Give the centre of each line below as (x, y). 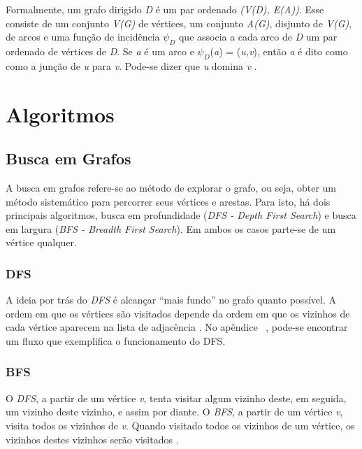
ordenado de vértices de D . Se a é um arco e (100, 51)
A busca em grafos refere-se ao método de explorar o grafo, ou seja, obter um (171, 187)
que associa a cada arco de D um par (258, 37)
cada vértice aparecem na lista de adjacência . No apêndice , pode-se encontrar (177, 327)
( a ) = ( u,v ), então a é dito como (279, 51)
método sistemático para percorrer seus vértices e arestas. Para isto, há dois (168, 201)
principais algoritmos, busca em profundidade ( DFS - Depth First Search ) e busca (181, 215)
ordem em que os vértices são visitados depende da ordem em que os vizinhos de (178, 313)
